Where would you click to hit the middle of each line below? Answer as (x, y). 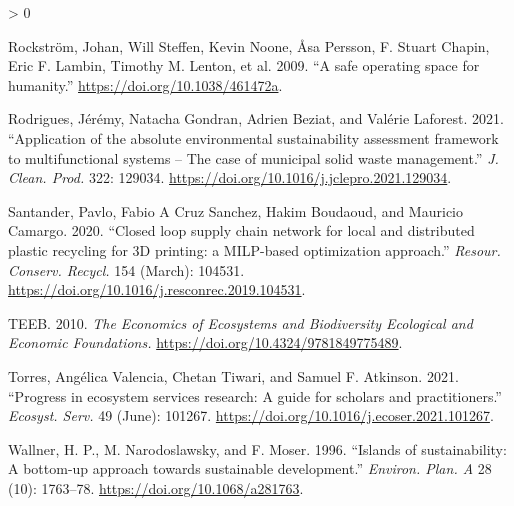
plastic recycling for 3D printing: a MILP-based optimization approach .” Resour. (254, 249)
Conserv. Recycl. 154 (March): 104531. (126, 269)
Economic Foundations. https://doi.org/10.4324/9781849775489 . (205, 342)
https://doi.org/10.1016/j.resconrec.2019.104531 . (157, 289)
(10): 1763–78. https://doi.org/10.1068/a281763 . (156, 487)
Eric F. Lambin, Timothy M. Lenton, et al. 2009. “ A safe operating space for (244, 65)
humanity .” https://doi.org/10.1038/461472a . (145, 84)
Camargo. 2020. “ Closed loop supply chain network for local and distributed (241, 230)
